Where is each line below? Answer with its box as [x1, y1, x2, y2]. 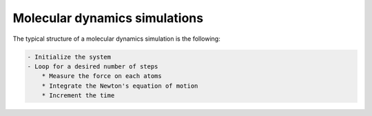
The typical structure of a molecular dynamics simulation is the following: [12, 35, 220, 43]
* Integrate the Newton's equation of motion [41, 81, 198, 90]
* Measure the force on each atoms [41, 72, 162, 80]
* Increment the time [41, 92, 115, 99]
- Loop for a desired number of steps [27, 62, 158, 70]
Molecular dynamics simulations [12, 10, 203, 26]
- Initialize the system [27, 52, 112, 61]
